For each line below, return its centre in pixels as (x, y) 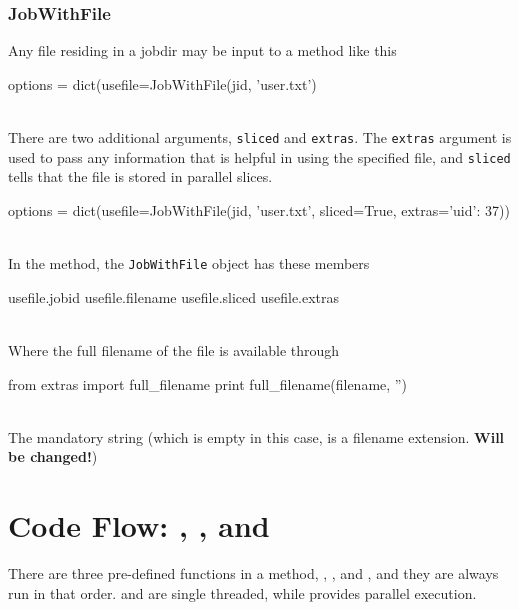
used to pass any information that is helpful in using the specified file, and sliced (259, 156)
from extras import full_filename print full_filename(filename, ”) (207, 383)
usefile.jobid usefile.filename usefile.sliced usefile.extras (174, 296)
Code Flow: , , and (139, 525)
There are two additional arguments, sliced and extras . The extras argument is (260, 137)
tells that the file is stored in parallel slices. (140, 176)
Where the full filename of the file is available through (174, 349)
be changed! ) (53, 456)
